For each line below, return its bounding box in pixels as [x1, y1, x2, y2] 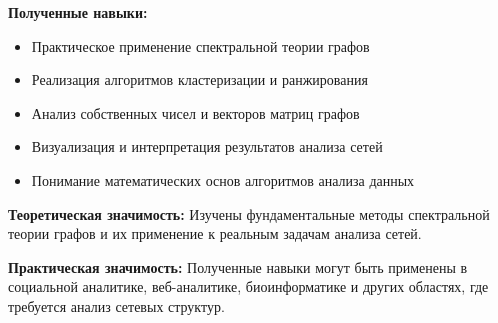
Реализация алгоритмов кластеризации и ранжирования [31, 69, 368, 90]
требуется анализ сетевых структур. [8, 295, 225, 316]
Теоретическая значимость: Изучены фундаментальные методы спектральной [8, 203, 490, 224]
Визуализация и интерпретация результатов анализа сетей [31, 136, 383, 157]
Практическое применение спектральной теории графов [31, 35, 370, 56]
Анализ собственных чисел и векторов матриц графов [31, 102, 360, 123]
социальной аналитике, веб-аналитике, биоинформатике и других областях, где [8, 276, 489, 297]
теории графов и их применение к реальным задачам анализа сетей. [8, 223, 422, 244]
